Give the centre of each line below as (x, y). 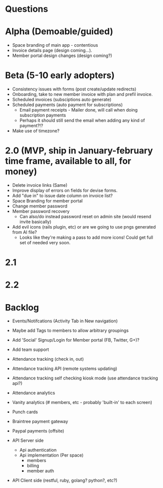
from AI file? (25, 232)
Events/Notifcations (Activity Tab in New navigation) (65, 321)
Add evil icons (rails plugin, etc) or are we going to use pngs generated (84, 227)
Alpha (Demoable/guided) (59, 32)
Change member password (40, 206)
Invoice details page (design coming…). (52, 51)
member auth (41, 471)
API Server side (28, 440)
